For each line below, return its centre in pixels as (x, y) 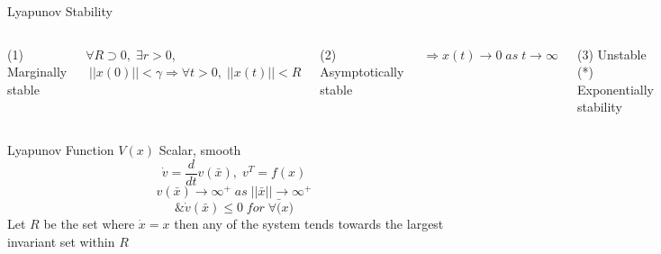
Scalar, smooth (200, 149)
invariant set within (61, 241)
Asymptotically (362, 72)
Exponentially (615, 89)
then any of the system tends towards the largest (309, 223)
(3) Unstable (611, 54)
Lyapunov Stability (60, 11)
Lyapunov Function (61, 149)
